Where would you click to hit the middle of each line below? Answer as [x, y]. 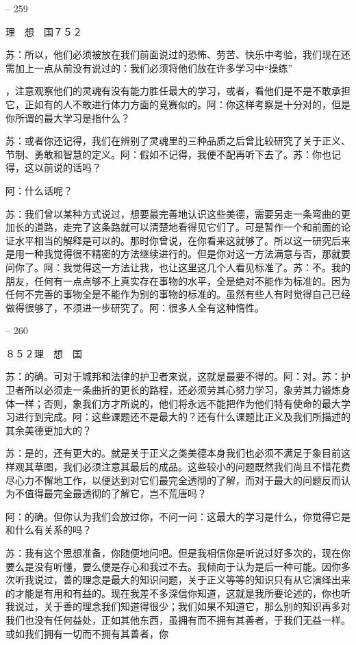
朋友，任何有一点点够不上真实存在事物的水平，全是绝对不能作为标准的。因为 [178, 280]
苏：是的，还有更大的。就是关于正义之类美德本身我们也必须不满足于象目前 [173, 453]
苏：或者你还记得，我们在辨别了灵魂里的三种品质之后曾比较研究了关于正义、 [178, 141]
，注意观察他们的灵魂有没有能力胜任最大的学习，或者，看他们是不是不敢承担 [178, 91]
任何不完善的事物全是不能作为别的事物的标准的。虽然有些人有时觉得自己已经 [178, 294]
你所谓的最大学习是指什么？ [68, 117]
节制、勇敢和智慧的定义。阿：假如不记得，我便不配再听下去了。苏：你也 [168, 154]
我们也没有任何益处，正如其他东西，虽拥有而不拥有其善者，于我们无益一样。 [178, 619]
